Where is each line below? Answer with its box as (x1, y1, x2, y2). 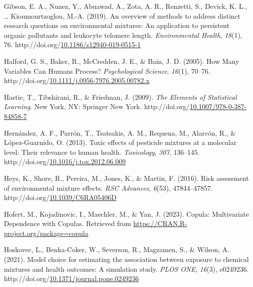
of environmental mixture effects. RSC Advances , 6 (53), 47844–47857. (4, 182, 213, 193)
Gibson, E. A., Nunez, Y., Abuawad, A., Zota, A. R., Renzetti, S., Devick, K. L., (4, 1, 247, 11)
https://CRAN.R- (133, 218, 187, 229)
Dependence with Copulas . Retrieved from (4, 218, 131, 229)
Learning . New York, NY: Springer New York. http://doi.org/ (4, 101, 190, 112)
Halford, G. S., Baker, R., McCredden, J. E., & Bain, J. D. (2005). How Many (4, 56, 239, 66)
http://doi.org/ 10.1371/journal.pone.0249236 (4, 273, 139, 284)
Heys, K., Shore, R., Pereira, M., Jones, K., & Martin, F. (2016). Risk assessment (4, 172, 249, 183)
